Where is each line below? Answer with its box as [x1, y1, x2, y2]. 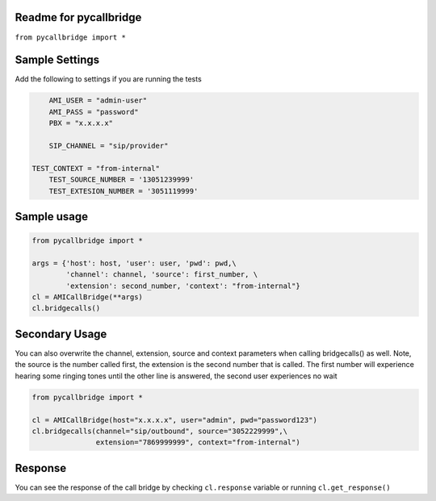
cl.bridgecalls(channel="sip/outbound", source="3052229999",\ [31, 426, 288, 436]
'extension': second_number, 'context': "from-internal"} [65, 281, 300, 290]
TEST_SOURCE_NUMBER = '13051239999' [48, 175, 194, 185]
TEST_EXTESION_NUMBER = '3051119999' [48, 186, 199, 195]
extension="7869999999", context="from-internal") [95, 438, 300, 447]
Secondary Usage [15, 327, 107, 340]
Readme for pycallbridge [15, 10, 142, 24]
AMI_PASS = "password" [48, 107, 139, 116]
